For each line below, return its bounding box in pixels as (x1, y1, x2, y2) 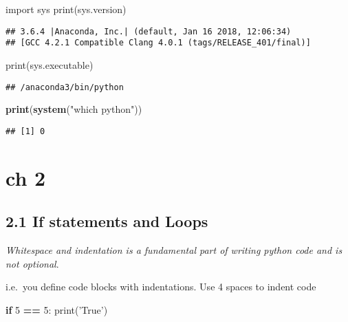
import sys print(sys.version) (6, 2, 127, 16)
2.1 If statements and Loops (6, 211, 208, 232)
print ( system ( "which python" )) (6, 102, 142, 116)
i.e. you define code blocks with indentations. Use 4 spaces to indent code (6, 279, 316, 294)
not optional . (6, 256, 59, 270)
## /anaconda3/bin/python (6, 82, 124, 92)
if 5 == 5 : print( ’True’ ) (6, 302, 108, 316)
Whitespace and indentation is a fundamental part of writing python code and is (6, 242, 342, 257)
